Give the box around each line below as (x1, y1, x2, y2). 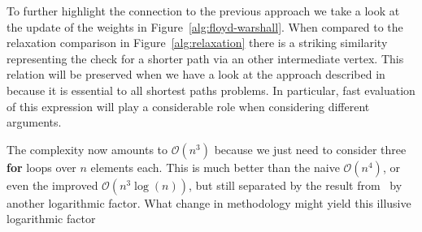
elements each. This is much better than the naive (90, 158, 340, 175)
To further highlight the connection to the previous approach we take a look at (7, 2, 400, 19)
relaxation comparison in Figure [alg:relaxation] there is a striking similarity (7, 34, 388, 51)
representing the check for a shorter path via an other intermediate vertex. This (7, 49, 404, 67)
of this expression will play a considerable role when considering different (7, 97, 370, 114)
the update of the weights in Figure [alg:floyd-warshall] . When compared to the (7, 18, 403, 35)
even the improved (7, 176, 98, 193)
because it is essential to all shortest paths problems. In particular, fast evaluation (7, 81, 415, 98)
